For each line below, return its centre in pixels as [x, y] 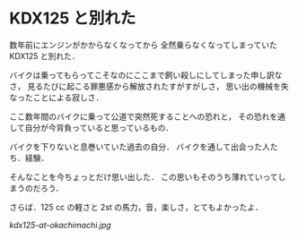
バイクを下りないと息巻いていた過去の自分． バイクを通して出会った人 [140, 146]
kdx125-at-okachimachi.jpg [61, 225]
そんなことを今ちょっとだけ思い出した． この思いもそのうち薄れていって [144, 176]
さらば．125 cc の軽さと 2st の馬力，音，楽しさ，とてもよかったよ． [136, 207]
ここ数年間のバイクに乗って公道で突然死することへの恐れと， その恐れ [140, 116]
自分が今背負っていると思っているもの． [99, 127]
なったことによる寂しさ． [57, 97]
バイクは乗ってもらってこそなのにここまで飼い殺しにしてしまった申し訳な [146, 75]
